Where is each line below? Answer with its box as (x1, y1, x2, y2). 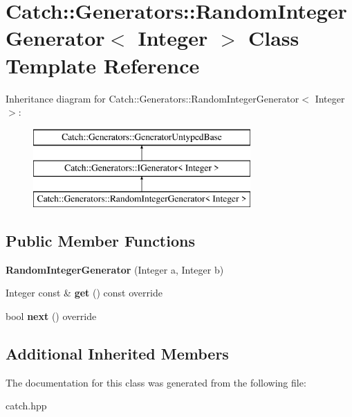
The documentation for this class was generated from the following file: (6, 375, 306, 389)
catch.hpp (6, 398, 47, 413)
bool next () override (6, 309, 97, 323)
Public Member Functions (6, 230, 195, 251)
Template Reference (6, 51, 200, 79)
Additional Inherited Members (6, 343, 229, 364)
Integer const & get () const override (6, 285, 163, 300)
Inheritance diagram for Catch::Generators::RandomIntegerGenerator (6, 91, 299, 105)
